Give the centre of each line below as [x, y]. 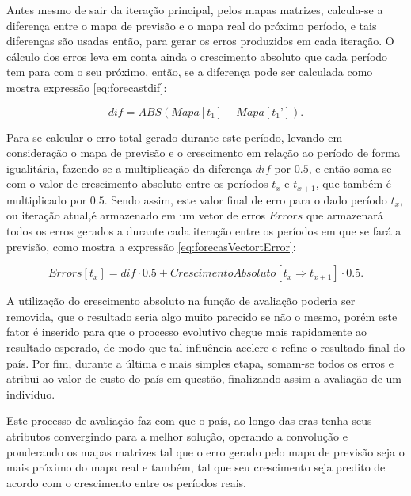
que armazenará [344, 215]
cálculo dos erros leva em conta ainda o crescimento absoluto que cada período [197, 56]
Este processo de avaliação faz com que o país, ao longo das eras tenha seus [189, 420]
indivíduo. [31, 393]
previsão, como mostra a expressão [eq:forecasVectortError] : [151, 246]
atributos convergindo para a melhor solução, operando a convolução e [177, 435]
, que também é [353, 183]
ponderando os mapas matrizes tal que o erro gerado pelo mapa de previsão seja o [205, 451]
